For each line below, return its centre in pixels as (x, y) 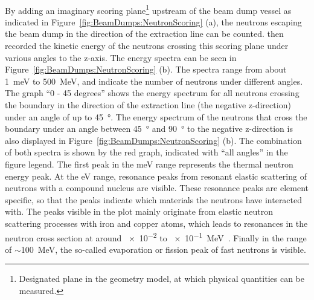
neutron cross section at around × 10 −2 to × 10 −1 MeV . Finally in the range (156, 236)
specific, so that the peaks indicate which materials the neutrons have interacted (154, 199)
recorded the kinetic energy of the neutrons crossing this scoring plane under (147, 46)
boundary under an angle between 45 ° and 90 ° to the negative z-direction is (149, 129)
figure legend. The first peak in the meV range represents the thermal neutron (149, 164)
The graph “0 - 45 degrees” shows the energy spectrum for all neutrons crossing (152, 93)
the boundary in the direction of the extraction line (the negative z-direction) (148, 105)
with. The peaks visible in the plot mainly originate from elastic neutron (139, 211)
